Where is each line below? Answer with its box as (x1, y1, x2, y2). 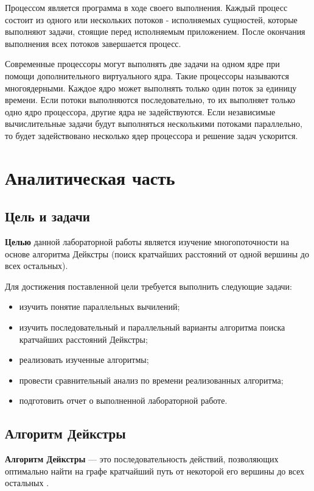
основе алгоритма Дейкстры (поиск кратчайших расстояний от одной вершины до (5, 247, 309, 260)
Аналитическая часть (5, 165, 175, 190)
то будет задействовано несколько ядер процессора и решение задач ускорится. (5, 129, 298, 142)
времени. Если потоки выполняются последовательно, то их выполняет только (5, 93, 296, 106)
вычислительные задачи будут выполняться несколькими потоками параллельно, (5, 117, 303, 130)
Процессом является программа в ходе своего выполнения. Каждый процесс (5, 1, 288, 13)
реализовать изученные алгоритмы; (19, 353, 149, 366)
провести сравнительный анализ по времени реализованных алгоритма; (19, 373, 284, 386)
